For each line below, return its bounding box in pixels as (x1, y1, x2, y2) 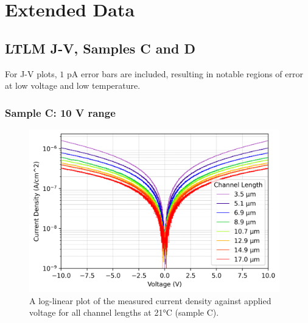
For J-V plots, (5, 67, 57, 80)
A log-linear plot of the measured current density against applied (29, 294, 271, 307)
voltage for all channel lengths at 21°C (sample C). (29, 306, 219, 319)
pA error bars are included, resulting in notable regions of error (67, 67, 304, 80)
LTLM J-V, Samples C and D (5, 38, 196, 57)
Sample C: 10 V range (5, 105, 116, 120)
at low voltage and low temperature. (5, 79, 141, 92)
